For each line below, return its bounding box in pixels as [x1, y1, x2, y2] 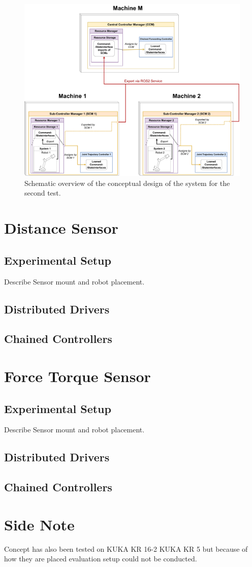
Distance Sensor [4, 217, 118, 238]
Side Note [4, 514, 75, 534]
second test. [24, 187, 61, 198]
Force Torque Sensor [4, 365, 151, 386]
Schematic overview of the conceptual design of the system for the [24, 177, 230, 188]
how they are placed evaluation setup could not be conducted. [4, 553, 197, 564]
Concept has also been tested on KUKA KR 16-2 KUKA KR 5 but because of [4, 543, 248, 554]
